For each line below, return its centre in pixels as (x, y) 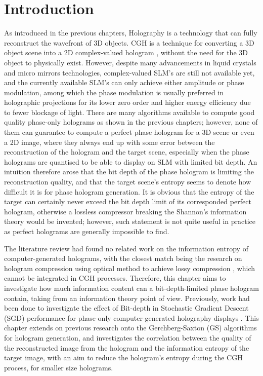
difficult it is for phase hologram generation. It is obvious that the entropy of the (129, 191)
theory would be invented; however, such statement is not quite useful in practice (130, 221)
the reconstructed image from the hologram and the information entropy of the (127, 347)
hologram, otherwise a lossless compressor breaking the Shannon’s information (125, 211)
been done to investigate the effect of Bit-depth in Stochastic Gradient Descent (126, 308)
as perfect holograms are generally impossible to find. (87, 231)
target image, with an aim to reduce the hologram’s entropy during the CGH (123, 358)
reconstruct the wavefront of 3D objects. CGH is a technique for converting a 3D (129, 42)
